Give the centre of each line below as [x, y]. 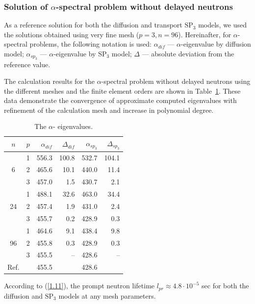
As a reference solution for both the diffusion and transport [93, 25]
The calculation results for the [49, 81]
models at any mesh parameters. [107, 295]
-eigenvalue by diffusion [216, 44]
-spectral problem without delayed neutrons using [176, 81]
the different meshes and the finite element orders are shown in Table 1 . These [122, 90]
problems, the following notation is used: [91, 44]
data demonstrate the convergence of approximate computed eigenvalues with [120, 100]
